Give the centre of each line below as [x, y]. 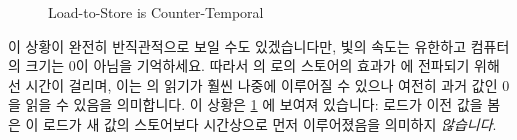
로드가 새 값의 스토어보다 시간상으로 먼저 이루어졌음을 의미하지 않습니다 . [270, 123]
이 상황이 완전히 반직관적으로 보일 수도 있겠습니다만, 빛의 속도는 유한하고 [237, 45]
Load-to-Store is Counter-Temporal [156, 12]
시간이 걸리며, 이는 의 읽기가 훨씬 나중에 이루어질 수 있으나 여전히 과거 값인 [261, 84]
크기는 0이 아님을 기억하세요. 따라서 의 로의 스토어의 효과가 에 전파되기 [247, 65]
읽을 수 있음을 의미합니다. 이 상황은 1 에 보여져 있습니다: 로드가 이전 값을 [254, 104]
